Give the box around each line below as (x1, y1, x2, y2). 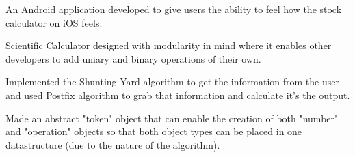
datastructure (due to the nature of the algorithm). (5, 137, 220, 152)
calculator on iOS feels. (5, 15, 103, 29)
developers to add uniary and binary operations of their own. (5, 51, 261, 66)
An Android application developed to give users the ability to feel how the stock (5, 2, 342, 16)
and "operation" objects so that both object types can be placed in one (5, 124, 302, 139)
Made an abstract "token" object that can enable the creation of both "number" (5, 111, 339, 125)
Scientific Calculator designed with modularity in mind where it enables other (5, 38, 332, 53)
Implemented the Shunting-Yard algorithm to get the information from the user (5, 74, 339, 89)
